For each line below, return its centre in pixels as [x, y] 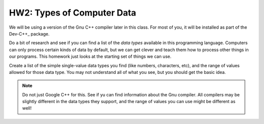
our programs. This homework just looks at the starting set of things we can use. [90, 56]
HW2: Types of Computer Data [73, 13]
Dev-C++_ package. [29, 34]
